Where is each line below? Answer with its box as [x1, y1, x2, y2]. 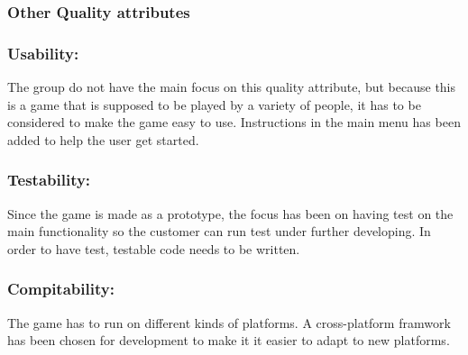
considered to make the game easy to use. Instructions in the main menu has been [7, 113, 461, 132]
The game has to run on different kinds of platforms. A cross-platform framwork [7, 313, 451, 332]
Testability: [7, 168, 91, 191]
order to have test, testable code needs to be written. [7, 239, 300, 258]
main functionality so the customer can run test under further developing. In [7, 222, 431, 241]
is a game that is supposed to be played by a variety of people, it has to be [7, 95, 421, 114]
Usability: [7, 41, 79, 64]
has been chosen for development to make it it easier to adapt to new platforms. [7, 331, 450, 350]
